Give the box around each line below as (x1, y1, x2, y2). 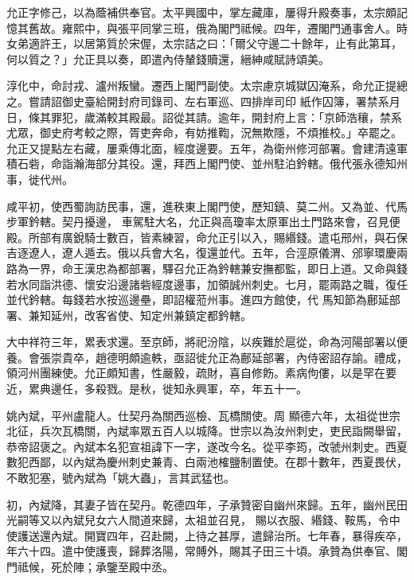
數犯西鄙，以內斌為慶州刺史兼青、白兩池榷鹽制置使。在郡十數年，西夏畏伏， (6, 453, 408, 470)
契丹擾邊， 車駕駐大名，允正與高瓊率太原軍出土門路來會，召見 (61, 213, 389, 230)
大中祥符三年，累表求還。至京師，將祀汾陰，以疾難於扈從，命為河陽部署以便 (6, 333, 408, 350)
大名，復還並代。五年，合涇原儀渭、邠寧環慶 (162, 244, 396, 261)
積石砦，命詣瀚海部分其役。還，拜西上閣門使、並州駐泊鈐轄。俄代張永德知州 (6, 155, 408, 172)
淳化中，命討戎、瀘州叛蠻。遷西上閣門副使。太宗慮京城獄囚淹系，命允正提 (6, 77, 396, 94)
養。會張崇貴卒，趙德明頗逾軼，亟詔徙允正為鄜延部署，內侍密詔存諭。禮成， (6, 348, 408, 365)
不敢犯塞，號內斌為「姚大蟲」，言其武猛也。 (6, 469, 235, 486)
